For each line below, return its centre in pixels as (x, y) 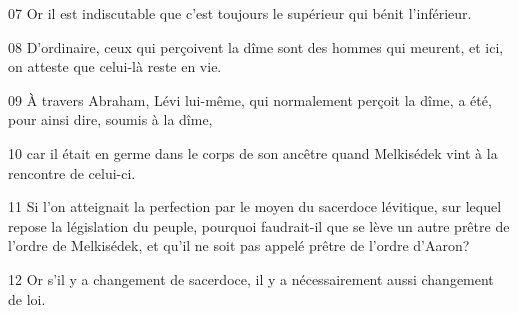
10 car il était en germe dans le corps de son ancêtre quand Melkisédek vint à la (253, 152)
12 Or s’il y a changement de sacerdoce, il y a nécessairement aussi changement (251, 278)
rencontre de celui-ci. (72, 172)
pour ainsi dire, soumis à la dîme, (110, 119)
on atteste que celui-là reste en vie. (115, 66)
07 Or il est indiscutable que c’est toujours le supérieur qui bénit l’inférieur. (240, 13)
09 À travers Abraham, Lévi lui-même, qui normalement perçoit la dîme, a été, (250, 99)
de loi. (27, 298)
